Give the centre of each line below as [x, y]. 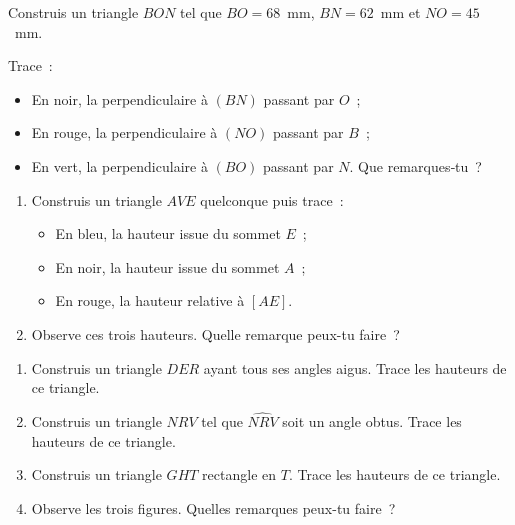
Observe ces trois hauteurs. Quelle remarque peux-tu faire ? [215, 333]
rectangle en [239, 474]
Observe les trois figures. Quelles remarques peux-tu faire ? [213, 507]
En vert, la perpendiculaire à [119, 165]
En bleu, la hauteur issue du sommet [168, 233]
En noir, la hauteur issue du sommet [167, 266]
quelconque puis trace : [272, 199]
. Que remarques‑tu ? [415, 165]
